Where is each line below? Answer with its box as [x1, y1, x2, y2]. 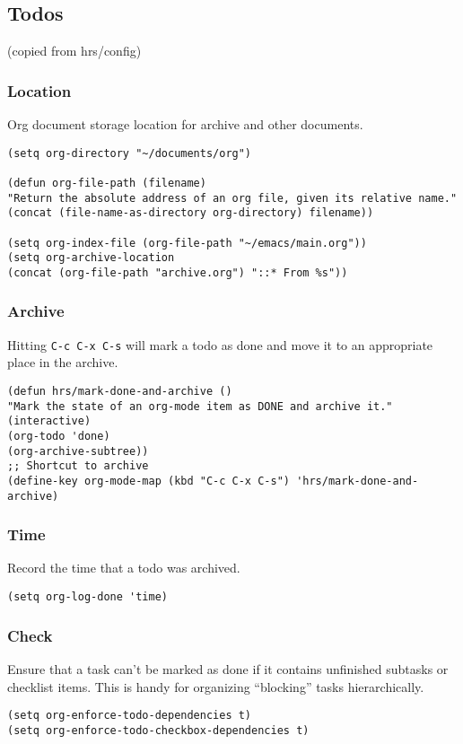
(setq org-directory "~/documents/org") [7, 146, 252, 160]
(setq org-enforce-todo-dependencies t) [7, 709, 252, 722]
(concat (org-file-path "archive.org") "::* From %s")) [7, 266, 348, 279]
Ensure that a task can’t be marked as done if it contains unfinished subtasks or [7, 659, 449, 678]
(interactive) [7, 415, 92, 428]
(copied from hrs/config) [7, 41, 142, 60]
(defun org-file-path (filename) [7, 176, 206, 189]
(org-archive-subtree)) [7, 444, 149, 458]
